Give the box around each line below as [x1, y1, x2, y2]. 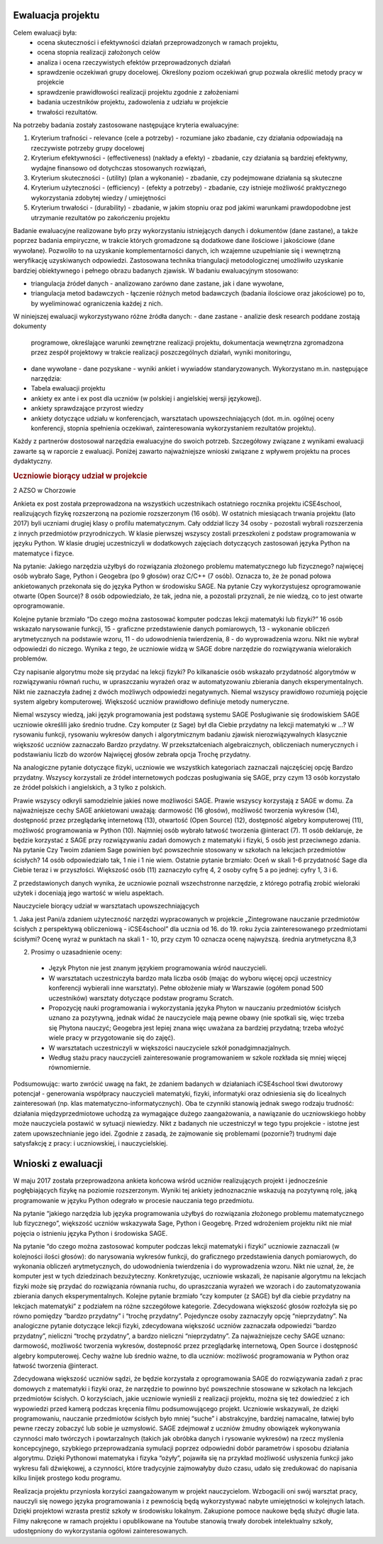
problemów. [13, 654, 48, 663]
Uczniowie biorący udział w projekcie [13, 471, 148, 481]
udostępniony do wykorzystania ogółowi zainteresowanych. [13, 1527, 188, 1535]
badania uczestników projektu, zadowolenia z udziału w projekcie [37, 98, 228, 107]
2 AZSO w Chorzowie [13, 486, 76, 495]
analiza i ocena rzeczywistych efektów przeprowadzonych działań [37, 58, 231, 67]
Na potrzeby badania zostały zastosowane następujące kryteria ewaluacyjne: [13, 121, 239, 129]
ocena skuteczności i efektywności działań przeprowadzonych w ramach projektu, [37, 38, 279, 46]
